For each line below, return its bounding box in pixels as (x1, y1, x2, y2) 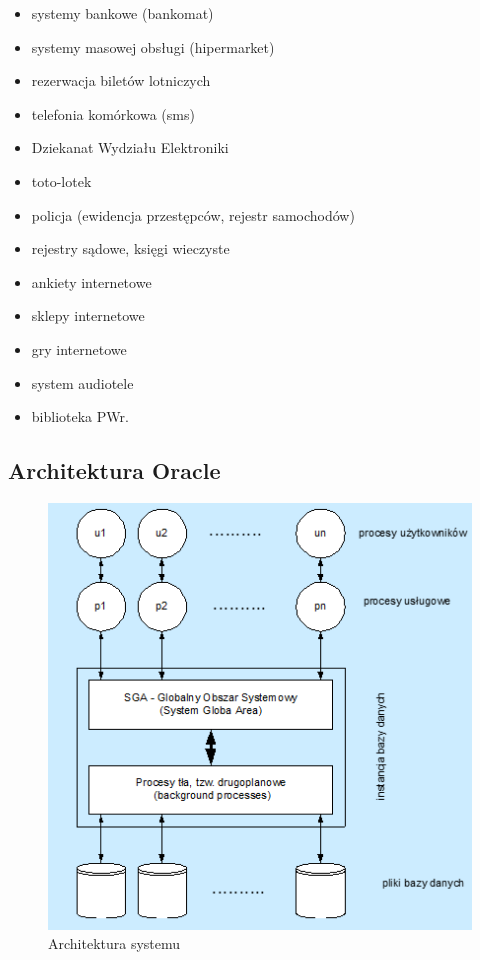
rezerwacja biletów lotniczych (31, 70, 211, 91)
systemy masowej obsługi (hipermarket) (31, 36, 275, 57)
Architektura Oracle (8, 455, 221, 486)
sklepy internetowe (31, 305, 145, 326)
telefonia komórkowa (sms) (31, 103, 195, 124)
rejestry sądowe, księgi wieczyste (31, 238, 230, 259)
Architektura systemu (48, 933, 181, 954)
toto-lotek (31, 170, 92, 191)
